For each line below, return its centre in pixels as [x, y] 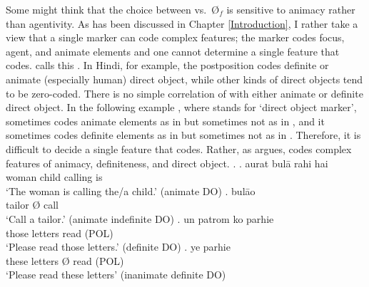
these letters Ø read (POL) [65, 260]
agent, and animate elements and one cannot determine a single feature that [173, 51]
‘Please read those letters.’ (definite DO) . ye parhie [118, 247]
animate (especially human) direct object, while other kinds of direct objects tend [184, 79]
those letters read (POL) [60, 233]
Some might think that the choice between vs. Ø [113, 9]
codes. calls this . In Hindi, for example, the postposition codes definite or [167, 65]
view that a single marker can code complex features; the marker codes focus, [175, 37]
